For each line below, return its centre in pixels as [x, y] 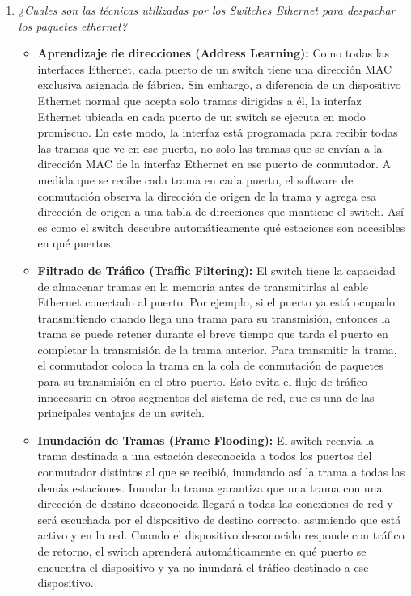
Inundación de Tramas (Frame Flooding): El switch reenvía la [206, 440]
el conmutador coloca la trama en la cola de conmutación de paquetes [210, 365]
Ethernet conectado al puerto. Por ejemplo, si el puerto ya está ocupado [216, 302]
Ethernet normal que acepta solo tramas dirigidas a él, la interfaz [199, 100]
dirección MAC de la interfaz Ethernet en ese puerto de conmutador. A [214, 164]
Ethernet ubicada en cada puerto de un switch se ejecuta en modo [201, 116]
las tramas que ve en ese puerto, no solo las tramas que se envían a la [210, 148]
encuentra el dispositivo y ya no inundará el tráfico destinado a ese [203, 566]
